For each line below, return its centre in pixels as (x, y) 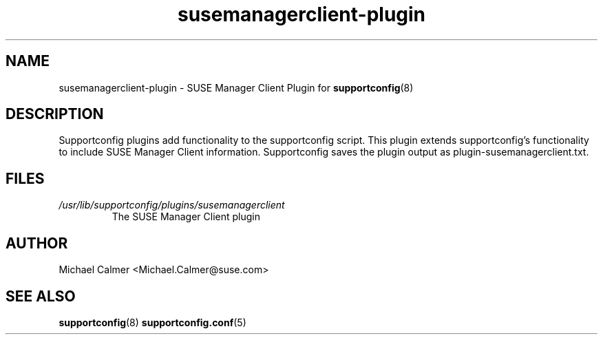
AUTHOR (37, 243)
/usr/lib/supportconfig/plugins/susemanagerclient (172, 205)
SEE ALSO (41, 296)
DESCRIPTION (55, 114)
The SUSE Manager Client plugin (186, 217)
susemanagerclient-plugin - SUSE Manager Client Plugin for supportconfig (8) (236, 87)
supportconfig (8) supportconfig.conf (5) (152, 322)
